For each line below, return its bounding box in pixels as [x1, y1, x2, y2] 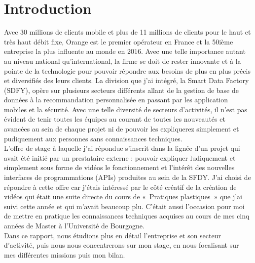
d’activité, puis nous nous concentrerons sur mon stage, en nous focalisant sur [4, 240, 239, 250]
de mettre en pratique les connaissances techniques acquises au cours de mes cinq [4, 211, 250, 221]
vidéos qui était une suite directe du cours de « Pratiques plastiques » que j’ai [4, 191, 243, 202]
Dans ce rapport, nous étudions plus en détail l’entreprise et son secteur [4, 230, 221, 240]
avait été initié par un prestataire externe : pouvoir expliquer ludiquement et [4, 152, 236, 163]
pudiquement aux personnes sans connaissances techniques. [4, 133, 182, 143]
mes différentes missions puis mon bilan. [4, 249, 125, 260]
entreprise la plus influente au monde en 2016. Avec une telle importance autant [4, 46, 246, 56]
